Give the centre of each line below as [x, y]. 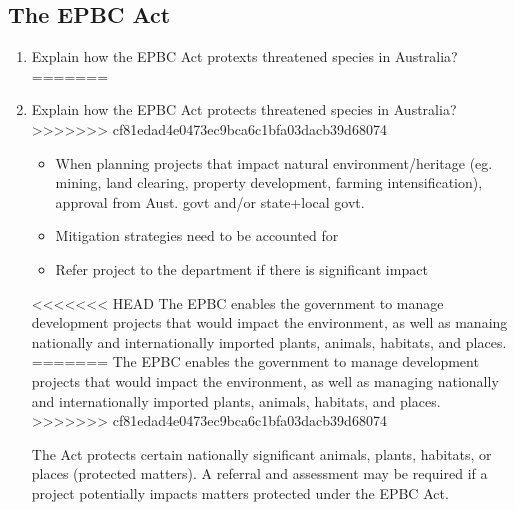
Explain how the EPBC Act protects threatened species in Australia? [244, 109]
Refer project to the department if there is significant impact [241, 268]
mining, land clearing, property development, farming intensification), [269, 182]
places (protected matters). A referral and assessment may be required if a [259, 473]
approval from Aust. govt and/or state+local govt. [210, 201]
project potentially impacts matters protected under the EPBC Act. [240, 492]
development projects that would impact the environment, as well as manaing [269, 322]
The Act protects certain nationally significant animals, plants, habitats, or [261, 453]
